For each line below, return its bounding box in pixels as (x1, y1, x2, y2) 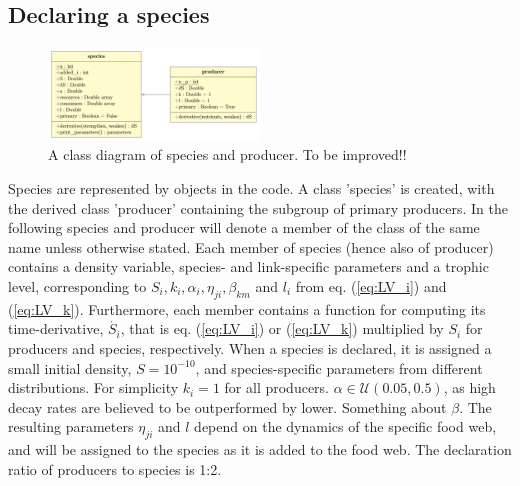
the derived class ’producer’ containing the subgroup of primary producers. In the (8, 197, 509, 218)
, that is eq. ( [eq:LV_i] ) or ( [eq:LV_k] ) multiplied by (120, 318, 444, 339)
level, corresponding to (8, 275, 147, 296)
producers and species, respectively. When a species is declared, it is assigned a (8, 337, 492, 358)
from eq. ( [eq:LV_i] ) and (295, 275, 447, 296)
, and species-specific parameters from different (195, 357, 483, 378)
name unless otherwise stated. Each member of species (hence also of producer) (8, 236, 494, 257)
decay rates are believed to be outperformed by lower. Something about (8, 396, 447, 417)
